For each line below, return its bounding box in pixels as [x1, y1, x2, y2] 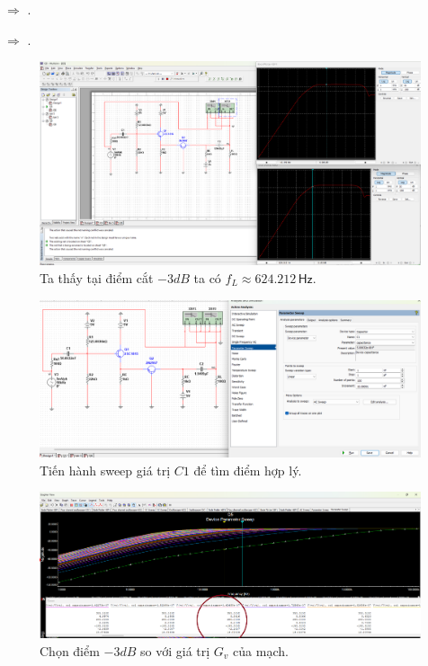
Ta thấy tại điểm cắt [40, 268, 154, 287]
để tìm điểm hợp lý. [193, 460, 302, 479]
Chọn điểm [40, 641, 100, 660]
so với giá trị [140, 641, 210, 660]
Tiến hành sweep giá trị [40, 460, 171, 479]
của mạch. [233, 641, 289, 660]
